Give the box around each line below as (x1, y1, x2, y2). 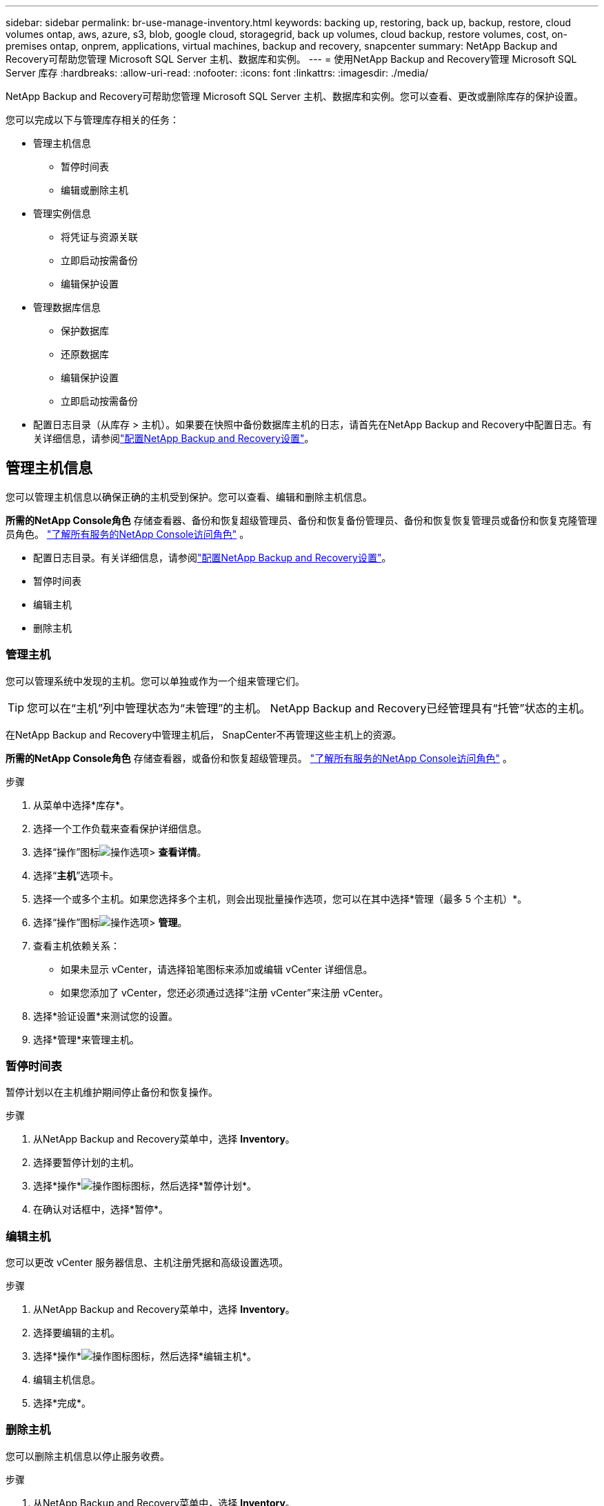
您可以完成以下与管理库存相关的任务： (6, 114, 179, 125)
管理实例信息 (33, 208, 91, 219)
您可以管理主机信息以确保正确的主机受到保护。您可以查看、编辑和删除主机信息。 (6, 490, 372, 503)
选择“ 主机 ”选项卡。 (33, 869, 119, 881)
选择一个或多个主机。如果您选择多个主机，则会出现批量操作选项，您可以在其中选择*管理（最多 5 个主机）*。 (33, 892, 527, 905)
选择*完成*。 (33, 1397, 92, 1409)
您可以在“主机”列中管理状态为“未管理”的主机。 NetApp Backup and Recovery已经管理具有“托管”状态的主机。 (27, 701, 591, 715)
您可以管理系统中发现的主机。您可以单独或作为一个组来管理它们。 (6, 674, 305, 687)
